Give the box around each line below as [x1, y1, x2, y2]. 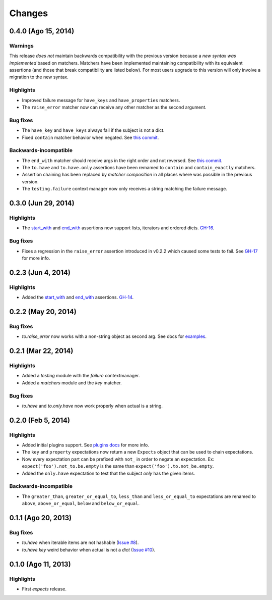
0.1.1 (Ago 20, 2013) [9, 514, 72, 522]
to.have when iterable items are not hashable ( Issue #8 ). [22, 539, 139, 545]
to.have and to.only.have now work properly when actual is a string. [22, 403, 163, 409]
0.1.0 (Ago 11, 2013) [9, 560, 71, 568]
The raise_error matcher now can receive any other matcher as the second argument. [22, 104, 207, 111]
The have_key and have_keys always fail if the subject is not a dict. [22, 127, 165, 133]
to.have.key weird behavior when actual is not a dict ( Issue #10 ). [22, 546, 156, 553]
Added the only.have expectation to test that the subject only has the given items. [22, 470, 195, 476]
